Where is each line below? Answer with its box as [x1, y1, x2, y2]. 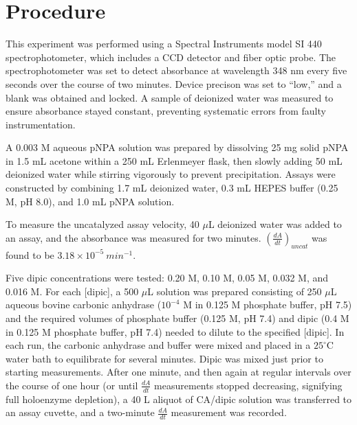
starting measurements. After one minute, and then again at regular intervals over [6, 365, 351, 379]
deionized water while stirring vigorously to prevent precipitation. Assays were [6, 167, 336, 181]
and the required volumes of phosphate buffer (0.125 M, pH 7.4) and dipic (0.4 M [6, 311, 349, 325]
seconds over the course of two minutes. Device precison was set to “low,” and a [6, 76, 342, 91]
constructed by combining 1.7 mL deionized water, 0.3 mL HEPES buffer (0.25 [6, 181, 338, 195]
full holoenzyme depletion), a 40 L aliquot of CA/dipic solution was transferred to [6, 391, 352, 406]
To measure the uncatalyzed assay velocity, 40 [6, 217, 199, 231]
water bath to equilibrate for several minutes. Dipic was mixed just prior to [6, 351, 323, 365]
